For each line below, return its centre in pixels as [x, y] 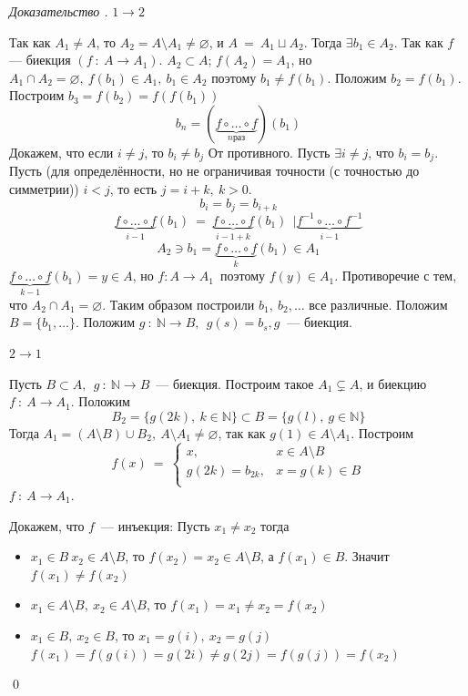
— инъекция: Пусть [155, 525]
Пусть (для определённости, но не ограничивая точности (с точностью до [214, 171]
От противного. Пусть [269, 152]
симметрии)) [44, 189]
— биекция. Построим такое [235, 383]
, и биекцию [393, 383]
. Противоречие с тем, [396, 276]
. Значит [367, 556]
